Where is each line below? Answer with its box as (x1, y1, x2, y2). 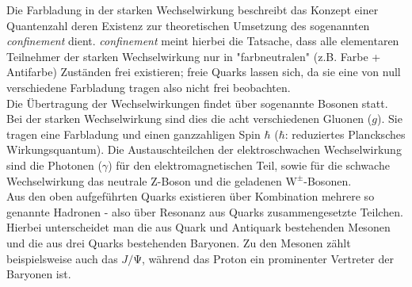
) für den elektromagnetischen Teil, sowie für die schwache (108, 156, 390, 173)
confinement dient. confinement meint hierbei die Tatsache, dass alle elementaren (6, 33, 399, 49)
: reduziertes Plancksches (284, 125, 406, 142)
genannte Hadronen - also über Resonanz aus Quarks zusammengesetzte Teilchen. (6, 203, 403, 220)
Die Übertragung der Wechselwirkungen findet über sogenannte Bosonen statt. (6, 94, 388, 111)
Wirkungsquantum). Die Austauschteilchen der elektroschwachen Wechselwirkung (6, 141, 402, 158)
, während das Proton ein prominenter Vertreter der (142, 250, 394, 266)
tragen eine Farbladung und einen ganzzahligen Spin (6, 125, 261, 142)
